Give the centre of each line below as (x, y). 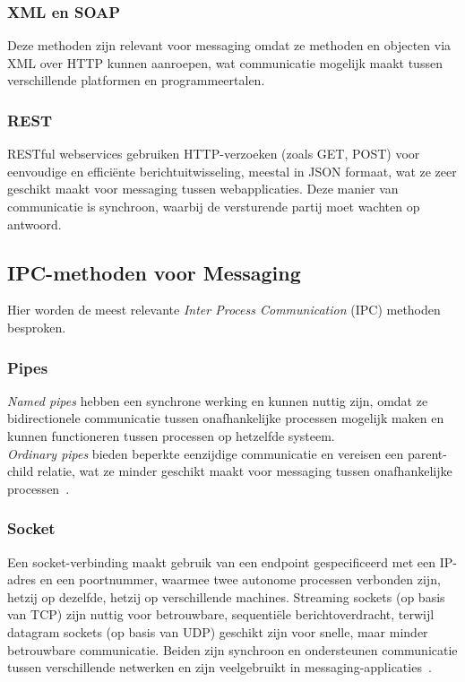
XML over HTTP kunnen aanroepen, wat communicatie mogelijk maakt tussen (225, 62)
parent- (427, 453)
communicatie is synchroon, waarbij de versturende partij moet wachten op (214, 206)
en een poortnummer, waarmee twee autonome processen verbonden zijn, (240, 579)
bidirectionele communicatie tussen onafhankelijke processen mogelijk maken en (226, 418)
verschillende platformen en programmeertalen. (136, 80)
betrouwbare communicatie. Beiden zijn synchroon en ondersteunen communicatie (232, 649)
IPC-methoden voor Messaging (154, 272)
